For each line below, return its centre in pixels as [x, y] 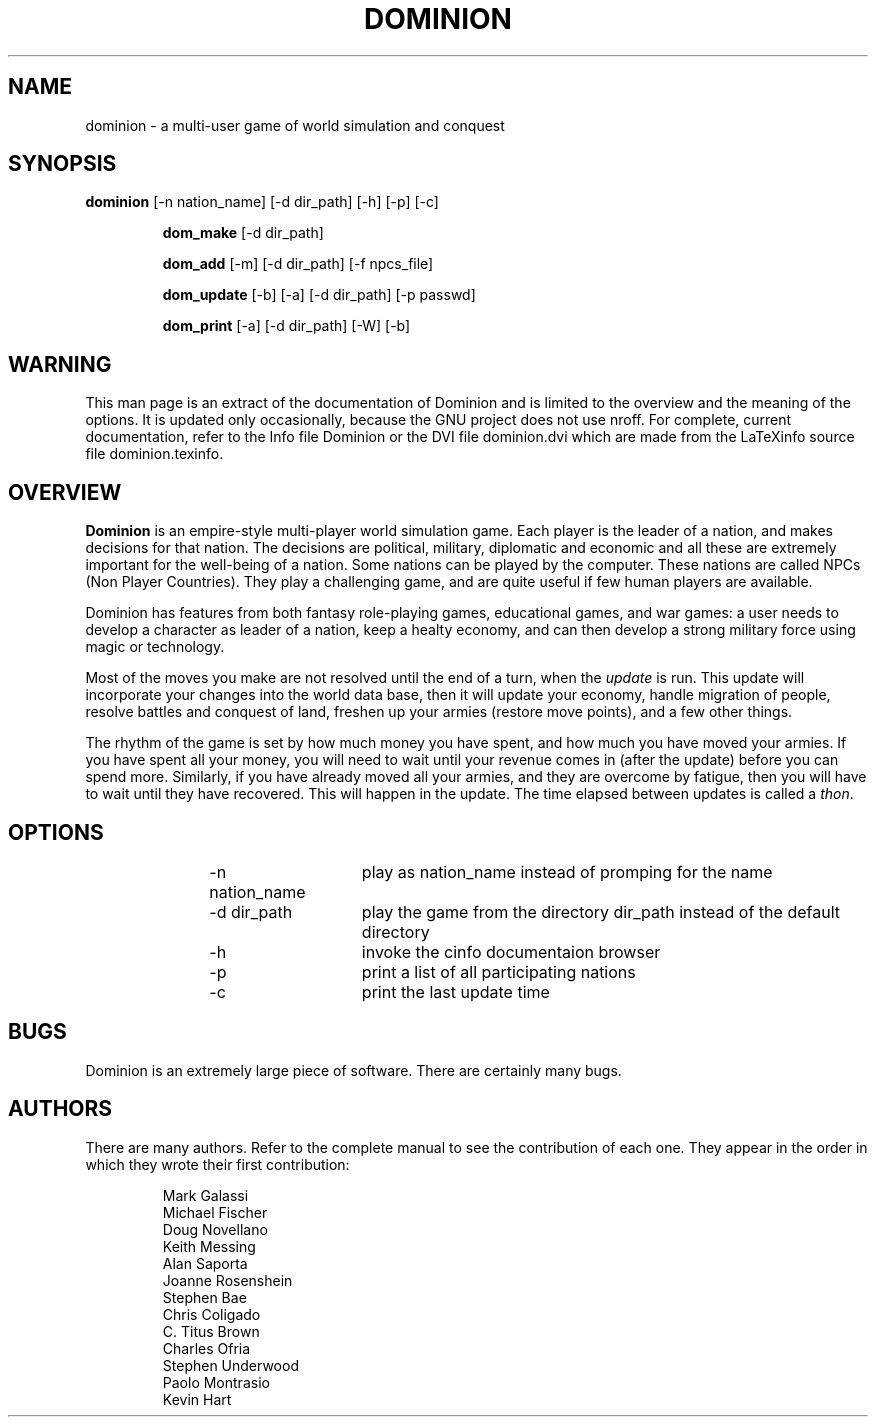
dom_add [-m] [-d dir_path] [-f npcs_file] [298, 264]
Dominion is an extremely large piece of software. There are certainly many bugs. [353, 1070]
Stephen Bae [204, 1297]
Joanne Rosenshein [227, 1280]
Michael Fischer [215, 1212]
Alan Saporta [205, 1263]
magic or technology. [155, 647]
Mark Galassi [205, 1195]
